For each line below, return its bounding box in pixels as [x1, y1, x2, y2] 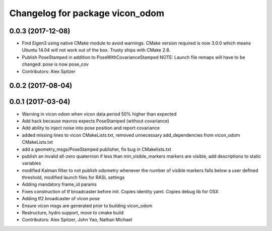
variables [22, 160, 41, 166]
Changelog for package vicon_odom [9, 8, 165, 19]
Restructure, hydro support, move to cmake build [22, 210, 124, 216]
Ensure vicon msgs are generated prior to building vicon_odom [22, 202, 153, 209]
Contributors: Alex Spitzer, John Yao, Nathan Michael [22, 217, 132, 223]
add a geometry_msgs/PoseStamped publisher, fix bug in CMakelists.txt [22, 146, 171, 152]
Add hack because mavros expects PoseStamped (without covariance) [22, 118, 170, 124]
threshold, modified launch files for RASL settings [22, 175, 125, 181]
